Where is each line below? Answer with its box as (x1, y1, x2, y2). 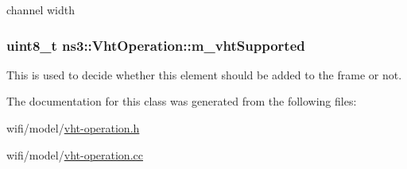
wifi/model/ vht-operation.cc (6, 146, 143, 163)
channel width (6, 2, 75, 17)
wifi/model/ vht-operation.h (6, 120, 140, 136)
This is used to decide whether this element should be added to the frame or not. (6, 66, 402, 83)
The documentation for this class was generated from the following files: (6, 93, 357, 109)
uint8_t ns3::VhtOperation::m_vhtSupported (6, 35, 305, 55)
